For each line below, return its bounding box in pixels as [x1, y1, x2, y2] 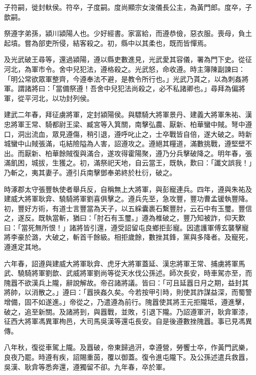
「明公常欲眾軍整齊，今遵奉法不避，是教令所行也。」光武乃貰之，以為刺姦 [4, 73, 242, 84]
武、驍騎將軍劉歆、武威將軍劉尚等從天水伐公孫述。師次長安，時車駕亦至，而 [4, 268, 252, 278]
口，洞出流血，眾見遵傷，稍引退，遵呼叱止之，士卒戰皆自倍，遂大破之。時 [4, 128, 245, 139]
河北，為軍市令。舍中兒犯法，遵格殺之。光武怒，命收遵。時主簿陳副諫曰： [4, 63, 245, 74]
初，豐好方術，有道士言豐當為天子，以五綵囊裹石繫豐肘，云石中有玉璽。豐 [4, 203, 245, 213]
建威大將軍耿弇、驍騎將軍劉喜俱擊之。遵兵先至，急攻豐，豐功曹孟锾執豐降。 [4, 193, 252, 204]
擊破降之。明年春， [183, 148, 245, 158]
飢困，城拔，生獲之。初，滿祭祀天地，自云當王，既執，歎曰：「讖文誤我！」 [10, 157, 252, 168]
